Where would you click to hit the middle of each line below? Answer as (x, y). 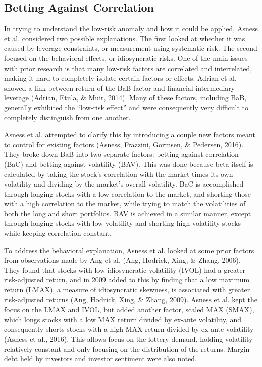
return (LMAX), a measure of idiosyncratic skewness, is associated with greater (127, 290)
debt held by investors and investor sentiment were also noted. (100, 359)
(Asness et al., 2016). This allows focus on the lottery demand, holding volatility (128, 339)
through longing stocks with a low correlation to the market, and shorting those (127, 193)
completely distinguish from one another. (67, 117)
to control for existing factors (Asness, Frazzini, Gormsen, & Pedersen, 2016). (124, 144)
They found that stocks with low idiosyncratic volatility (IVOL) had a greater (125, 269)
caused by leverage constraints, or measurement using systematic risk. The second (131, 48)
